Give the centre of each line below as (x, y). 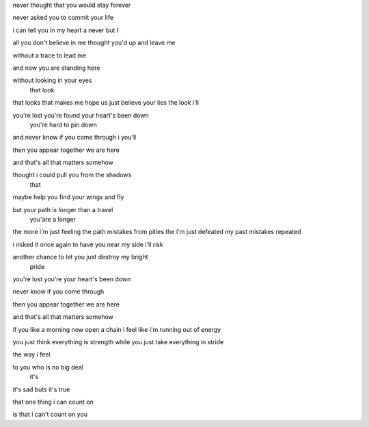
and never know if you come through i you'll (74, 138)
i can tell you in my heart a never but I (66, 30)
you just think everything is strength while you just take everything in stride (118, 341)
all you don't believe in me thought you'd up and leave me (94, 43)
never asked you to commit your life (63, 18)
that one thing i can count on (53, 402)
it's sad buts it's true (41, 389)
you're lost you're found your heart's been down (81, 115)
